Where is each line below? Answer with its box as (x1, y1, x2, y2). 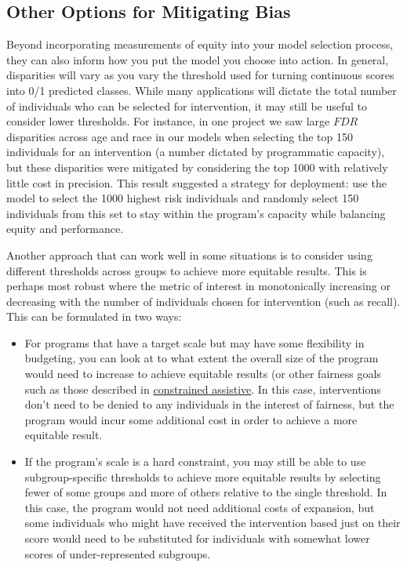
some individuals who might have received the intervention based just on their (24, 514, 401, 531)
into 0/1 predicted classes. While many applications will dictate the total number (6, 82, 397, 98)
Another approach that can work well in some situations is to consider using (6, 246, 372, 263)
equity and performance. (6, 220, 124, 237)
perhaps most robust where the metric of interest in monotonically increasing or (6, 278, 391, 294)
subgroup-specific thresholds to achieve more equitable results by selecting (24, 468, 381, 485)
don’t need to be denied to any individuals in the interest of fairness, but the (24, 396, 394, 413)
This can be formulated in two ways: (6, 308, 182, 325)
